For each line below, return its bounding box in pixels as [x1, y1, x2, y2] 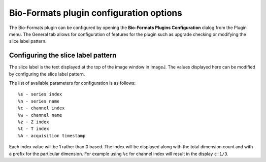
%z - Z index [18, 119, 49, 125]
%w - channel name [18, 112, 63, 118]
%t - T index [18, 126, 49, 131]
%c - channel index [18, 105, 65, 111]
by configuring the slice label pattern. [9, 71, 85, 77]
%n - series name [18, 98, 60, 104]
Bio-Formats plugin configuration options [9, 7, 182, 18]
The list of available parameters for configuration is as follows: [9, 80, 136, 86]
